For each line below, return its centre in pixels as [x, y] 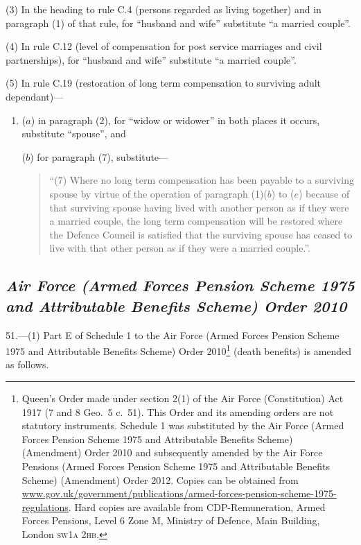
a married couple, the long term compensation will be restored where [196, 221]
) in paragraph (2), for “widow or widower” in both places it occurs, [175, 120]
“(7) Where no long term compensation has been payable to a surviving [202, 180]
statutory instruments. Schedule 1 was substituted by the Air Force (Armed [183, 425]
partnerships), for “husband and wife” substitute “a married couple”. [151, 59]
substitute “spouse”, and [74, 133]
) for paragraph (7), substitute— [99, 156]
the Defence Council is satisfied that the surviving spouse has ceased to [201, 234]
